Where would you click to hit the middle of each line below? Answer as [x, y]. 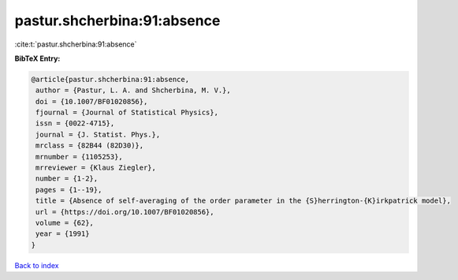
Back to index [37, 265]
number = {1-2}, [67, 179]
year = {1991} [63, 234]
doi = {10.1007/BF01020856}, [92, 101]
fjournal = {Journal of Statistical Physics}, [127, 113]
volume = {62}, [65, 223]
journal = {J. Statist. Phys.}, [98, 134]
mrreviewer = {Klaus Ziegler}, [96, 168]
